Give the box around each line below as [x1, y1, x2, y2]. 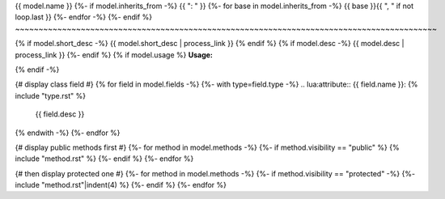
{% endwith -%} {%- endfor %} [15, 128, 121, 138]
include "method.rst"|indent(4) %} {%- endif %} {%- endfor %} [15, 180, 227, 190]
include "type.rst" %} [15, 91, 87, 100]
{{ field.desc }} [35, 109, 85, 119]
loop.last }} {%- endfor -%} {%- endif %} [15, 12, 153, 22]
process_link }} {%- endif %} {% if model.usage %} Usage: [15, 49, 214, 60]
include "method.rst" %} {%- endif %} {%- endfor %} [15, 154, 194, 163]
